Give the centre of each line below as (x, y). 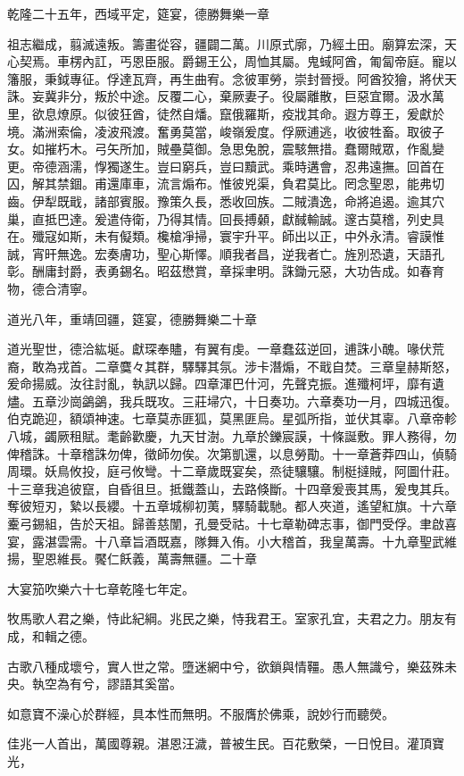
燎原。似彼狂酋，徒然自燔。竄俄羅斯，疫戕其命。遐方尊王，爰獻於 (250, 113)
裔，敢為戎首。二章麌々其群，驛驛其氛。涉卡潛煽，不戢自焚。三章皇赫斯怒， (232, 366)
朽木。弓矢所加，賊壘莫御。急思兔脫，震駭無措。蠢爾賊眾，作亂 (244, 149)
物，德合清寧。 (51, 288)
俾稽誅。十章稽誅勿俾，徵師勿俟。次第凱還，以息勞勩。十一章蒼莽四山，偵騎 (232, 453)
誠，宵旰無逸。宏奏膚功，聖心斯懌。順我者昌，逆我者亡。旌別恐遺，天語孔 (226, 253)
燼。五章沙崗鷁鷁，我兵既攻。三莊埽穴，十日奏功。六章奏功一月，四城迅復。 (232, 401)
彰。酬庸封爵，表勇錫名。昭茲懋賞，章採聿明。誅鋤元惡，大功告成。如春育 (226, 271)
